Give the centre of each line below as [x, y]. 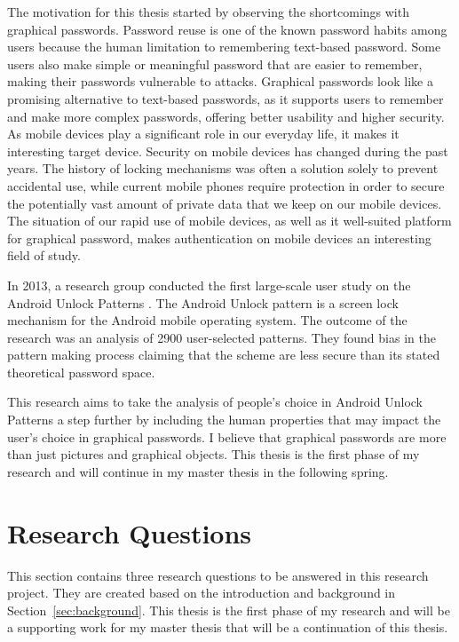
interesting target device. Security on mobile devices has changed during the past [228, 151]
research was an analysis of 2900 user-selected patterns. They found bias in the [222, 337]
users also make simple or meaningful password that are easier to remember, [215, 63]
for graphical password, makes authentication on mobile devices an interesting [219, 238]
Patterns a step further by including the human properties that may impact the [224, 420]
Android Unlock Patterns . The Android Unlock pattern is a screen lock [203, 302]
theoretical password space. [81, 372]
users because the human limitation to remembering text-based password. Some [224, 47]
